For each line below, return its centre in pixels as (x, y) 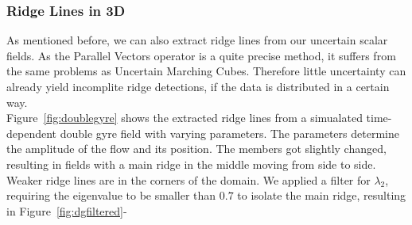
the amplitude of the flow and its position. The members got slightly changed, (196, 149)
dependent (32, 133)
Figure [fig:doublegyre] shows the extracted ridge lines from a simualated (185, 118)
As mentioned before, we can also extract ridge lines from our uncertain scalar (197, 40)
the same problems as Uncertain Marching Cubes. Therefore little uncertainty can (206, 71)
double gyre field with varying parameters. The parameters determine (229, 133)
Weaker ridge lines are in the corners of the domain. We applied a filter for (189, 179)
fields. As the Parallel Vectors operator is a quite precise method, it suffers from (201, 55)
